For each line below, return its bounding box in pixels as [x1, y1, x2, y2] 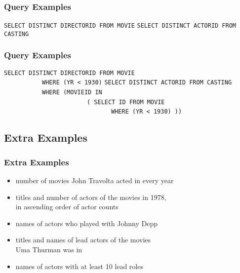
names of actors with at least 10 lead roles [15, 261, 143, 271]
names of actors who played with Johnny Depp [15, 218, 158, 228]
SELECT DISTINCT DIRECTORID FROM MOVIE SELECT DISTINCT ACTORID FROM [4, 22, 236, 30]
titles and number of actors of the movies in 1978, [15, 192, 166, 202]
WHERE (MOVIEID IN [42, 89, 102, 96]
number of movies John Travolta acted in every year [15, 175, 174, 186]
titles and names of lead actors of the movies [15, 234, 151, 245]
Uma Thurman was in [15, 244, 82, 254]
